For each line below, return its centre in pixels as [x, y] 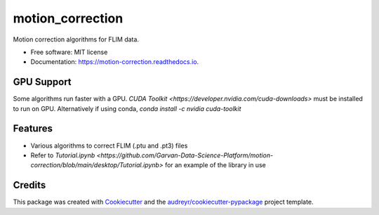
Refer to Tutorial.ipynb [63, 155]
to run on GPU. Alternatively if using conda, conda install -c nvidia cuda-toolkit [127, 108]
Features [33, 129]
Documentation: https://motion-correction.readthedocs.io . [115, 62]
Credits [29, 185]
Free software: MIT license [69, 52]
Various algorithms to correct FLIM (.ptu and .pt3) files [109, 145]
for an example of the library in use [215, 165]
